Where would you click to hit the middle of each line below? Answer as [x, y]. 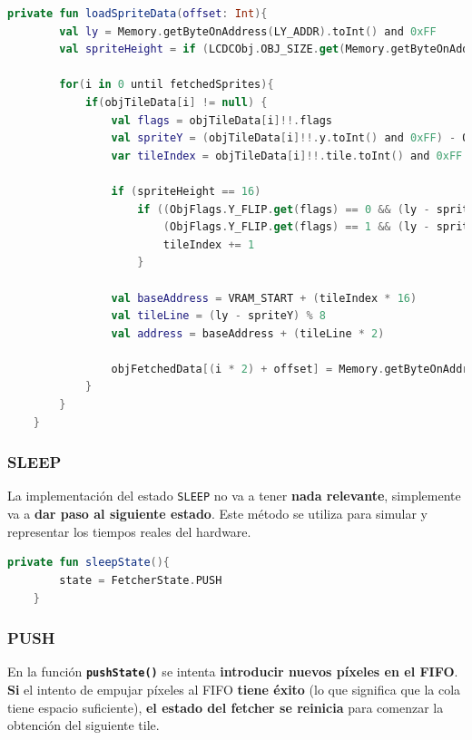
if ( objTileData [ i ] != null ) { [176, 102]
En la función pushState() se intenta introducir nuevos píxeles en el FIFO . [233, 672]
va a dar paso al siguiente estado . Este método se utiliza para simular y [217, 514]
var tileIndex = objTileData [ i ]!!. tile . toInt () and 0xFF [287, 156]
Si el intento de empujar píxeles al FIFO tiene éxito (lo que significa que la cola [234, 689]
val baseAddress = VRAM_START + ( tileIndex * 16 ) [264, 298]
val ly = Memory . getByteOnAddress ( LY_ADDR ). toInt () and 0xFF [248, 31]
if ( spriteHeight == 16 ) [186, 191]
